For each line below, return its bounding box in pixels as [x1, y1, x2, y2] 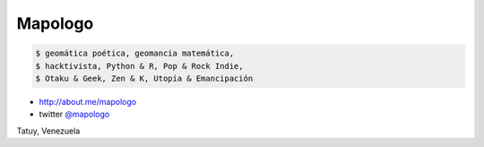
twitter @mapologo [39, 108, 110, 120]
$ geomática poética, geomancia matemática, [35, 48, 235, 58]
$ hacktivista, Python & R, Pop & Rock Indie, [35, 61, 244, 71]
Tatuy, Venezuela [16, 125, 81, 136]
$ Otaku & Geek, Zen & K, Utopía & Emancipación [35, 73, 254, 83]
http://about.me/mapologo [39, 96, 137, 107]
